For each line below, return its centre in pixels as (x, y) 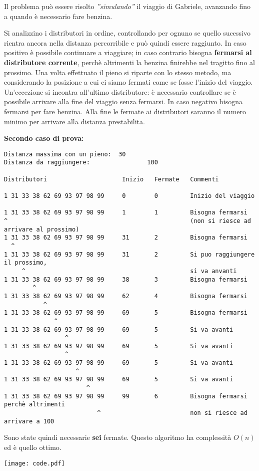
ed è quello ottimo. (33, 447)
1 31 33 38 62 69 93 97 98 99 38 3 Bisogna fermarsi (126, 279)
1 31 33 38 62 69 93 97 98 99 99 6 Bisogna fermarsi (126, 396)
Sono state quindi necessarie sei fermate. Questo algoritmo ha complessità (118, 437)
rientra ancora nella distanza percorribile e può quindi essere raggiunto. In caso (125, 42)
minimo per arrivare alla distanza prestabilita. (74, 121)
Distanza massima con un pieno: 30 (65, 154)
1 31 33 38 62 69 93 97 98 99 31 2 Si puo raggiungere (129, 254)
